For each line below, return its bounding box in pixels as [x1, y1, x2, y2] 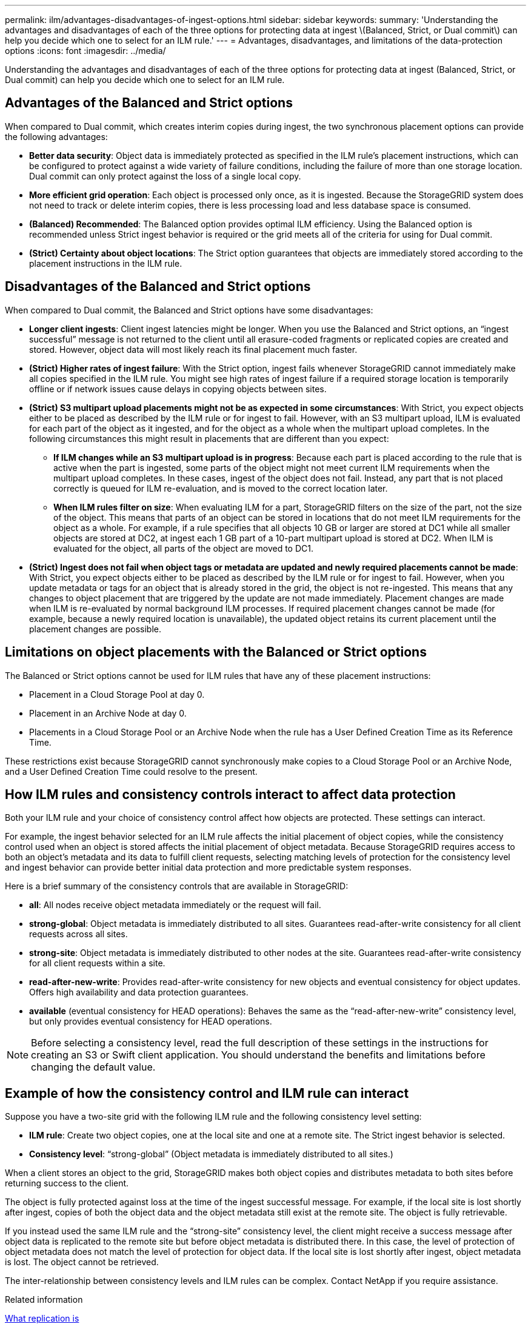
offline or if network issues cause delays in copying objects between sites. [29, 383, 327, 394]
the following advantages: [5, 131, 108, 142]
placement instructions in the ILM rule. [29, 258, 182, 269]
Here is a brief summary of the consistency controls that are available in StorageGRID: [5, 881, 349, 892]
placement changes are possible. [29, 623, 161, 634]
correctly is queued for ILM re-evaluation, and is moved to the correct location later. [53, 483, 388, 493]
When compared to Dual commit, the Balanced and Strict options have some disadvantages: [5, 304, 373, 315]
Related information [5, 1294, 83, 1305]
